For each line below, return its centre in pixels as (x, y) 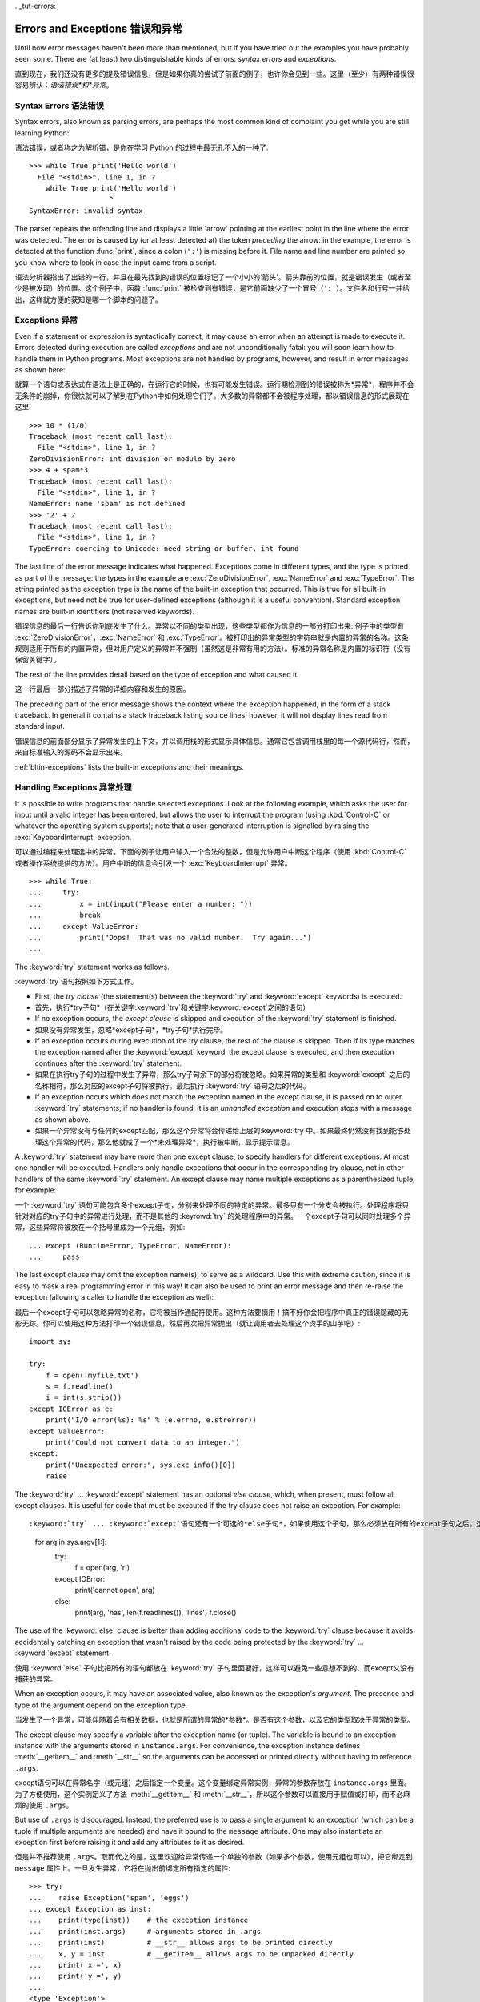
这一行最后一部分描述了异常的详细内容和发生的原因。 (102, 689)
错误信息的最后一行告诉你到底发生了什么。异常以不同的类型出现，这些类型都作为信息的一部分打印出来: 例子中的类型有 (209, 626)
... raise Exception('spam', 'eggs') (109, 1897)
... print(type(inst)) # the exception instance (139, 1920)
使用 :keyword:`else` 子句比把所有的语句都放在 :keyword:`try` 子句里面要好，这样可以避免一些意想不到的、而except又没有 (215, 1668)
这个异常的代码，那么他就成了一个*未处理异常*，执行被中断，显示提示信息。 (168, 1142)
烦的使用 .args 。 (44, 1805)
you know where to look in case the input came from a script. (116, 262)
